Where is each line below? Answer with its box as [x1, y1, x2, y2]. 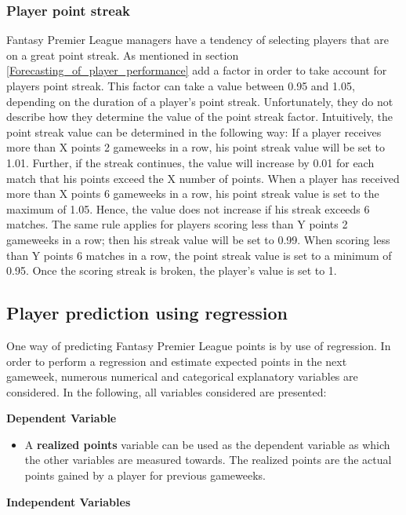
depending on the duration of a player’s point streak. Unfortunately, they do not [6, 93, 393, 109]
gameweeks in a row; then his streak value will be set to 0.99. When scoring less [6, 231, 390, 247]
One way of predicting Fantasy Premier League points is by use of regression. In [6, 337, 391, 353]
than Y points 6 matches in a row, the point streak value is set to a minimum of [6, 247, 392, 263]
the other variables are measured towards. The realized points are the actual [24, 451, 392, 468]
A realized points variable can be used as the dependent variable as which [24, 436, 390, 452]
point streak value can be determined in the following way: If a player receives [6, 123, 382, 140]
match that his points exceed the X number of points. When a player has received [6, 170, 400, 186]
